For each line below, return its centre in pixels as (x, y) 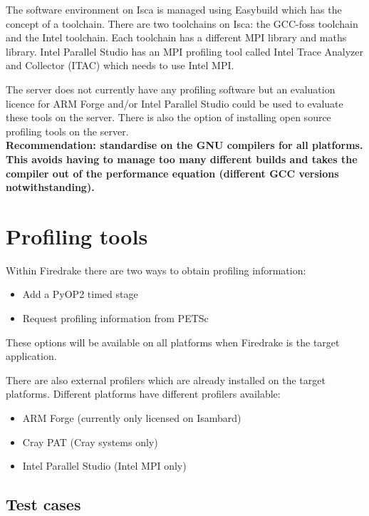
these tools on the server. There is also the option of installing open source (168, 117)
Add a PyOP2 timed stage (80, 294)
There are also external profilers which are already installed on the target (166, 380)
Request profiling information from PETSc (115, 318)
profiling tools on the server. (67, 131)
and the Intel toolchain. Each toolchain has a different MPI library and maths (176, 37)
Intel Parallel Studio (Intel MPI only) (104, 466)
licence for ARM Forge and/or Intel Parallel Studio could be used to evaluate (175, 103)
